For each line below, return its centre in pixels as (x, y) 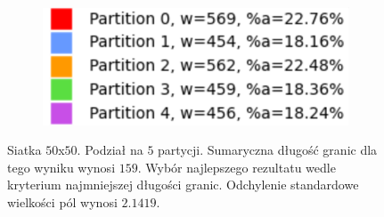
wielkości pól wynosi (62, 201)
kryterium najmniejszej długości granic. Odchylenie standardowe (183, 185)
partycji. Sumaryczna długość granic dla (268, 150)
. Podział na (110, 150)
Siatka (25, 150)
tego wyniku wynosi (61, 167)
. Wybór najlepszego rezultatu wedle (237, 167)
